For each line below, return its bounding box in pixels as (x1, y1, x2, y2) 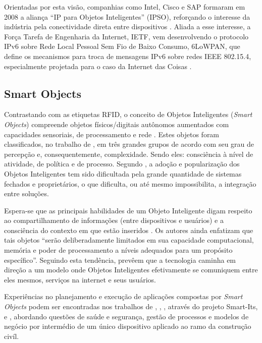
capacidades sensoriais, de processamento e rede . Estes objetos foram (4, 129, 220, 139)
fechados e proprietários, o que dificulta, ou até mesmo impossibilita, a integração (4, 178, 256, 189)
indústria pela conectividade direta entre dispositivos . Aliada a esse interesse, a (4, 21, 251, 32)
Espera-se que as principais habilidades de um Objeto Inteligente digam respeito (4, 205, 252, 215)
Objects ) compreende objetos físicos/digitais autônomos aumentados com (4, 119, 229, 129)
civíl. (4, 330, 19, 341)
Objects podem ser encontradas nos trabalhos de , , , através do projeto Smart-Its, (4, 301, 258, 312)
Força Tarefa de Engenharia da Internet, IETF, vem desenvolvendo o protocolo (4, 31, 249, 41)
